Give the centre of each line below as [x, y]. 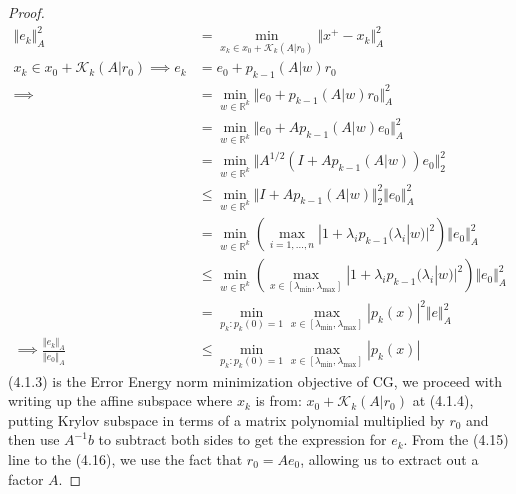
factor [26, 478]
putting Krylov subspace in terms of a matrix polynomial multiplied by [226, 419]
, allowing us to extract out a [389, 458]
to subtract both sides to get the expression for [242, 439]
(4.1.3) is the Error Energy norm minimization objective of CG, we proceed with [255, 380]
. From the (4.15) [456, 439]
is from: [278, 400]
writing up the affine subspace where [120, 400]
